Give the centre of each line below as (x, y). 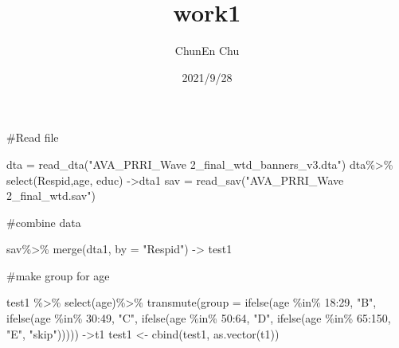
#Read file (33, 137)
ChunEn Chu (207, 51)
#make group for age (58, 275)
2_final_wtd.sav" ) (51, 196)
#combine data (44, 222)
